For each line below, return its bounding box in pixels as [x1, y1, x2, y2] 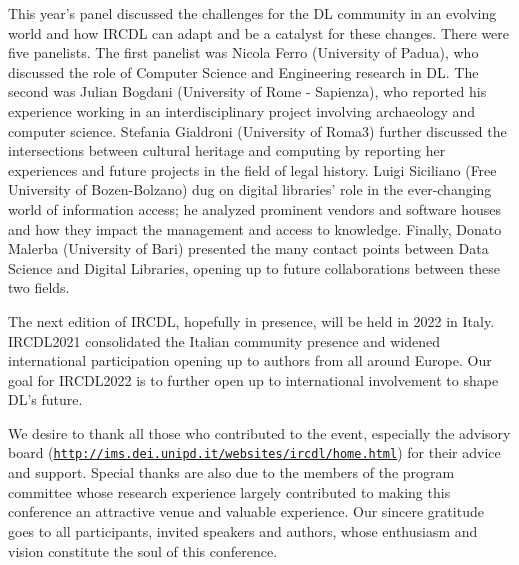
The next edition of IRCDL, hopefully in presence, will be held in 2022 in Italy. [8, 310, 495, 331]
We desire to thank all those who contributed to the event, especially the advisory [8, 422, 511, 443]
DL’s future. [8, 389, 83, 410]
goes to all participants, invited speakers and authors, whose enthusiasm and [8, 520, 478, 541]
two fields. [8, 277, 70, 298]
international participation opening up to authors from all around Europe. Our [8, 350, 492, 371]
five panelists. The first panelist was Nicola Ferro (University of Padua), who [8, 42, 479, 63]
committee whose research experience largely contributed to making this [8, 481, 451, 502]
